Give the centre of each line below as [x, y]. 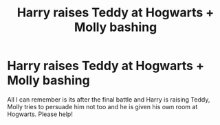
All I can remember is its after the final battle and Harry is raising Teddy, [109, 99]
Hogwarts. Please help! [40, 114]
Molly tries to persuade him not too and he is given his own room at [102, 106]
